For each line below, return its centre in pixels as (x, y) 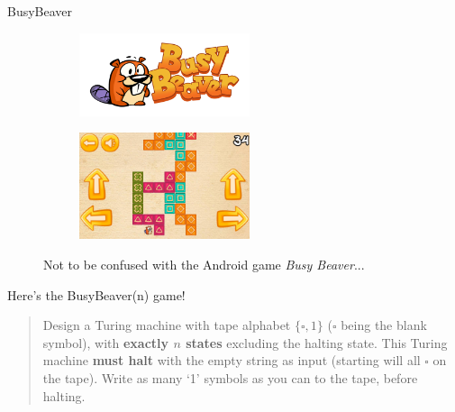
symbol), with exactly (106, 342)
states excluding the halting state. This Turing (317, 342)
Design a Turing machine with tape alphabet (167, 325)
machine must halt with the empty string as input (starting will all (232, 360)
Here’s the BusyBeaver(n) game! (96, 294)
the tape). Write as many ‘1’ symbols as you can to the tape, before (230, 378)
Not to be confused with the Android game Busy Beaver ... (204, 265)
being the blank (384, 325)
